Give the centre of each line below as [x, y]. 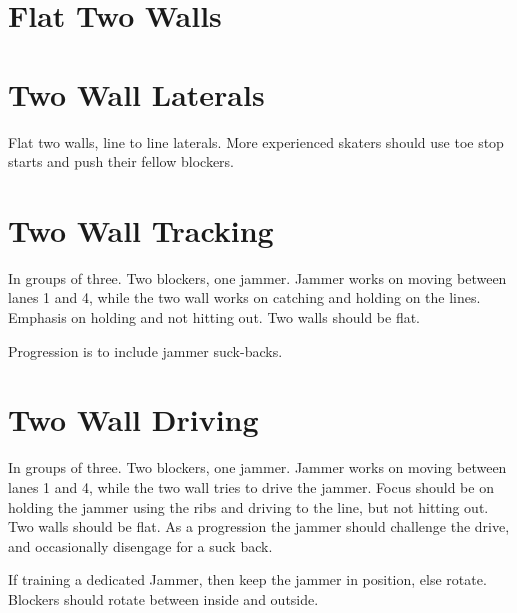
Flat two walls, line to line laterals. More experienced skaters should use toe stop [256, 141]
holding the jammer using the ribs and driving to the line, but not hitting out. [248, 506]
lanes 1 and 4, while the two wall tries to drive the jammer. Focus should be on [251, 486]
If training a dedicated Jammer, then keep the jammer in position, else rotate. [247, 579]
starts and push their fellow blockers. [121, 161]
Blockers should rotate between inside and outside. [163, 598]
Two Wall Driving [133, 419]
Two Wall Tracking [141, 229]
